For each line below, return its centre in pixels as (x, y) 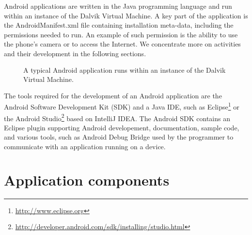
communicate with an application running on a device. (85, 147)
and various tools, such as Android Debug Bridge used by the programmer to (119, 137)
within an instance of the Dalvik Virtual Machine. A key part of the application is (126, 15)
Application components (87, 180)
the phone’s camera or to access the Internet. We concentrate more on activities (122, 44)
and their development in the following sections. (75, 53)
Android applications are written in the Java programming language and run (118, 6)
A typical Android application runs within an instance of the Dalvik (125, 70)
